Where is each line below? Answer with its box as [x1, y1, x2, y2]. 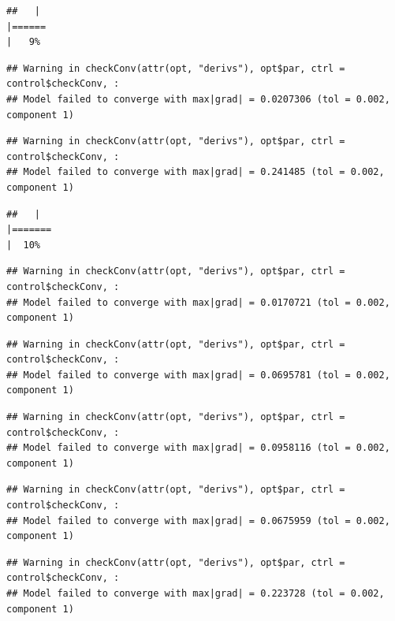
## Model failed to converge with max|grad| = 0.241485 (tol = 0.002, [6, 166, 385, 178]
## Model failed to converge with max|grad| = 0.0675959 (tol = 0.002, [6, 515, 390, 526]
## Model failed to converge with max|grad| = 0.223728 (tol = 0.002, [6, 588, 385, 599]
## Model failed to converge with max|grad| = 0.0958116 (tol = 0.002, [6, 442, 390, 454]
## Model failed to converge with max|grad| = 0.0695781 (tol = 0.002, [6, 369, 390, 381]
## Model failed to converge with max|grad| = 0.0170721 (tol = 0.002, [6, 296, 390, 308]
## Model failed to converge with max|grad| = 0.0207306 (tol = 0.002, [6, 93, 390, 105]
